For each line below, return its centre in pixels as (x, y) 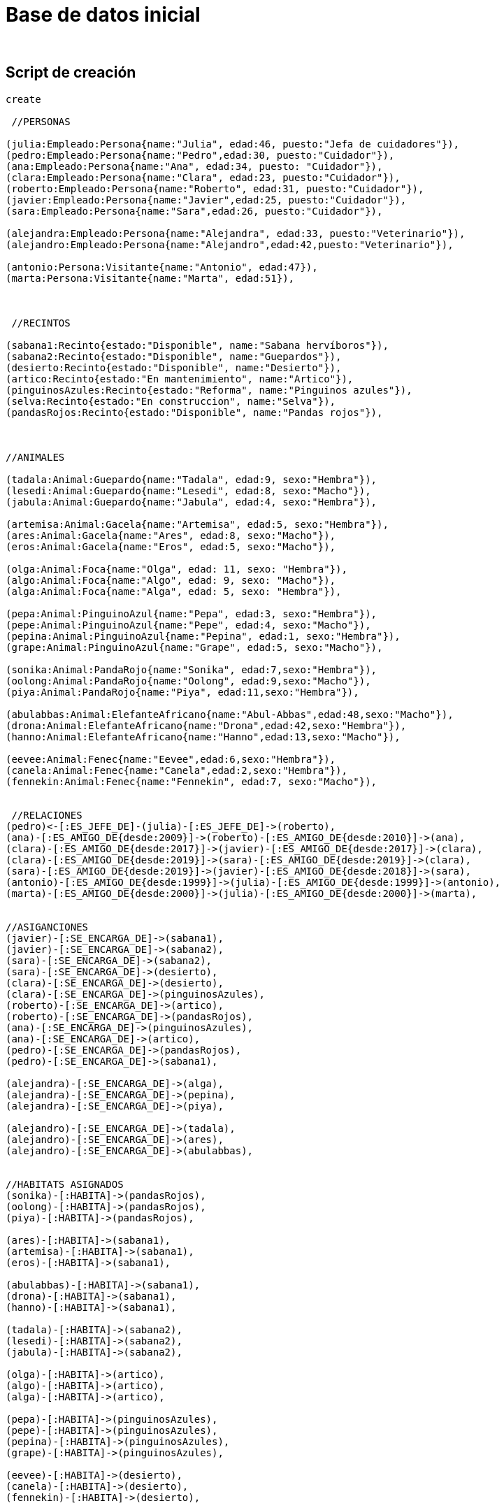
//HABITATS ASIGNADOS (65, 1184)
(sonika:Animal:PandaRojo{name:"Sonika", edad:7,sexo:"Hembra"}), (192, 669)
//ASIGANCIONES (47, 927)
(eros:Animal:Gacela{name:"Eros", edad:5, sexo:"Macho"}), (171, 546)
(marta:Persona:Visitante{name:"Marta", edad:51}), (150, 278)
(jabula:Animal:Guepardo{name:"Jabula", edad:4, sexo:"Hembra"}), (192, 502)
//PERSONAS (41, 121)
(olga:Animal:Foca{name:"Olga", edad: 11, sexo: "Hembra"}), (177, 569)
